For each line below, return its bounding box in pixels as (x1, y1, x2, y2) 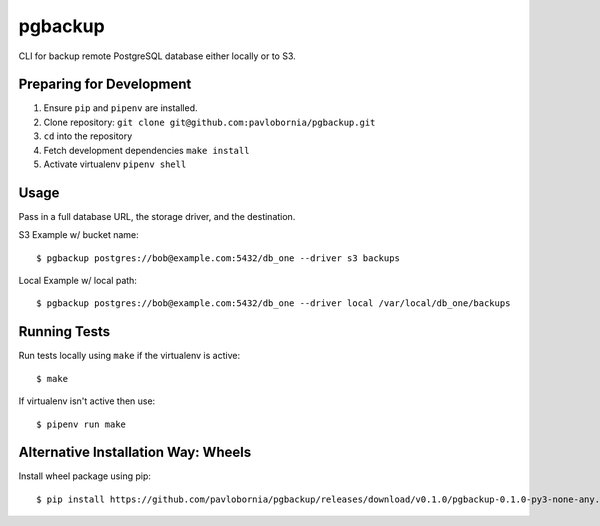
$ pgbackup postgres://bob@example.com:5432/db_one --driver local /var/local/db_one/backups (36, 298, 511, 309)
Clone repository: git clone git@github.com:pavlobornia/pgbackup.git (43, 116, 376, 128)
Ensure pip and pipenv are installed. (43, 102, 199, 114)
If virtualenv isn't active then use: (18, 395, 156, 407)
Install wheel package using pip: (18, 470, 152, 482)
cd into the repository (43, 130, 133, 142)
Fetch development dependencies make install (43, 144, 250, 156)
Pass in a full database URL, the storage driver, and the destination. (18, 210, 296, 222)
